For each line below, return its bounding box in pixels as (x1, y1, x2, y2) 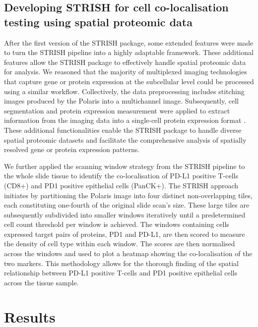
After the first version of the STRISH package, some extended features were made (4, 37, 254, 48)
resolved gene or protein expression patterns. (4, 144, 140, 155)
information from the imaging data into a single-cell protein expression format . (4, 115, 246, 125)
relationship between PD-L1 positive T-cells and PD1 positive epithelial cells (4, 268, 237, 278)
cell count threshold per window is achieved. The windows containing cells (4, 219, 229, 229)
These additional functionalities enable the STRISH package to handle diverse (4, 124, 242, 135)
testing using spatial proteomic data (4, 14, 193, 29)
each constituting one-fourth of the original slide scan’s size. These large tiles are (4, 200, 250, 210)
